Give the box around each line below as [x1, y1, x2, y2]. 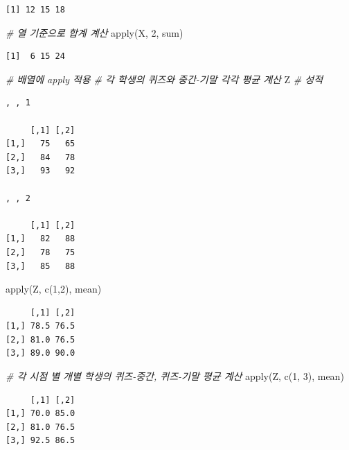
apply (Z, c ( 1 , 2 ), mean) [6, 282, 102, 296]
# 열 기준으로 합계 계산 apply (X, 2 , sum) [6, 25, 184, 40]
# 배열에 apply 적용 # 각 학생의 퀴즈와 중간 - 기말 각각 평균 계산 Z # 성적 [6, 71, 323, 86]
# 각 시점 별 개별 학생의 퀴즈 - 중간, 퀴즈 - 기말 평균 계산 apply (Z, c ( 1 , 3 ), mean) [6, 369, 344, 383]
